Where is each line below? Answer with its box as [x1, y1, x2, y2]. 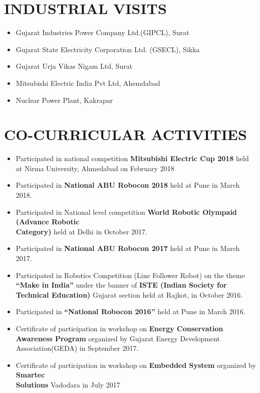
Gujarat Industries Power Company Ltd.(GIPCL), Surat [16, 27, 189, 38]
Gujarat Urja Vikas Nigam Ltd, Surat [16, 61, 133, 71]
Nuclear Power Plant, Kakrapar [16, 94, 113, 105]
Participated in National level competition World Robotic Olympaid [16, 206, 237, 217]
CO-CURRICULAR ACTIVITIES [4, 124, 247, 145]
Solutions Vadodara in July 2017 [16, 379, 120, 389]
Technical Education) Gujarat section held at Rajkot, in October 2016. [16, 289, 243, 300]
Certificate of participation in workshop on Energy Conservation [16, 323, 223, 333]
